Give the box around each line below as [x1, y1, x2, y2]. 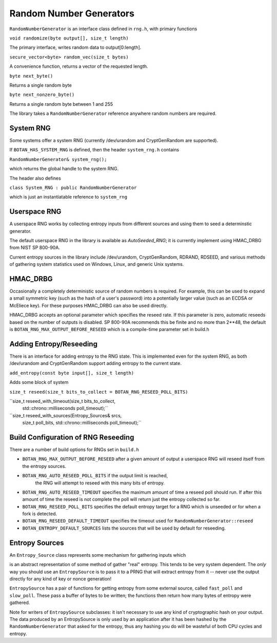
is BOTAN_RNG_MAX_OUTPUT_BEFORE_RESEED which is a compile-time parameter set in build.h [9, 326, 210, 333]
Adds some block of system [9, 379, 69, 385]
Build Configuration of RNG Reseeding [9, 433, 134, 441]
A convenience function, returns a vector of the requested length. [9, 63, 148, 69]
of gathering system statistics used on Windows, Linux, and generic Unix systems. [9, 261, 184, 267]
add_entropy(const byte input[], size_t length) [9, 370, 134, 376]
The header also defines [9, 175, 61, 181]
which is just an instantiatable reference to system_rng [9, 194, 128, 200]
